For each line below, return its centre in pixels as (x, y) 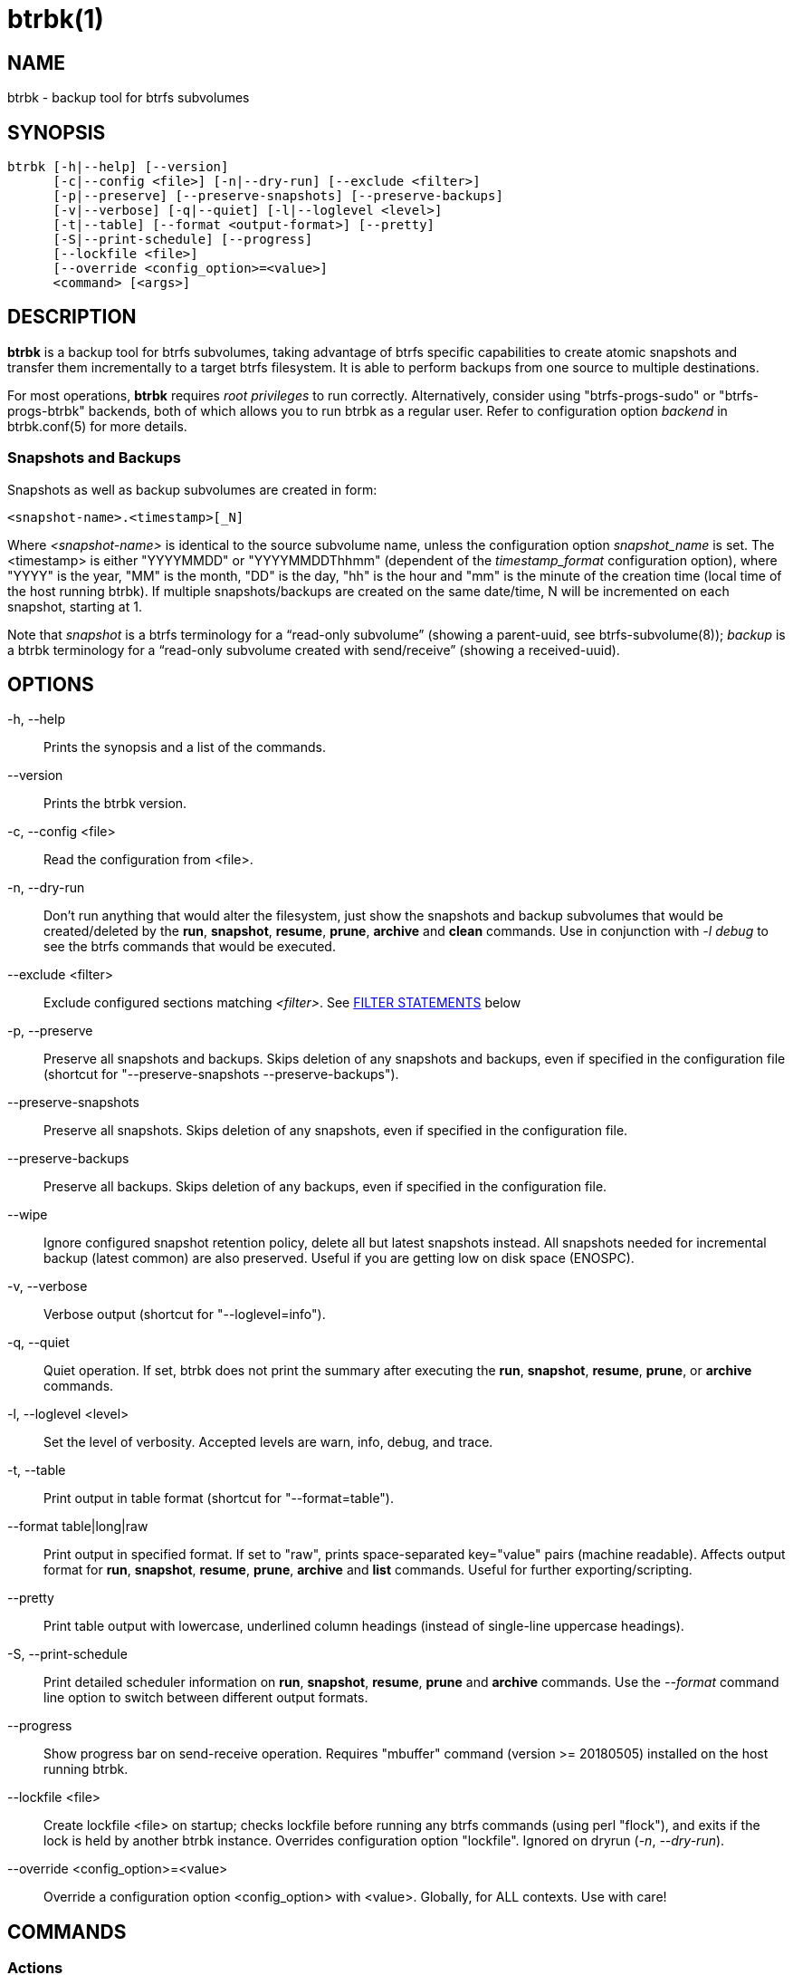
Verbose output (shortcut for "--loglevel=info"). (185, 1315)
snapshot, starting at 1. (75, 606)
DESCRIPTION (72, 317)
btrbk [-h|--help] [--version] (118, 167)
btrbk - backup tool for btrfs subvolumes (129, 98)
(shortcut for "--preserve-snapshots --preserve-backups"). (221, 1074)
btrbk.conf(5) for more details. (97, 426)
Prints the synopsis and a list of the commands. (185, 747)
